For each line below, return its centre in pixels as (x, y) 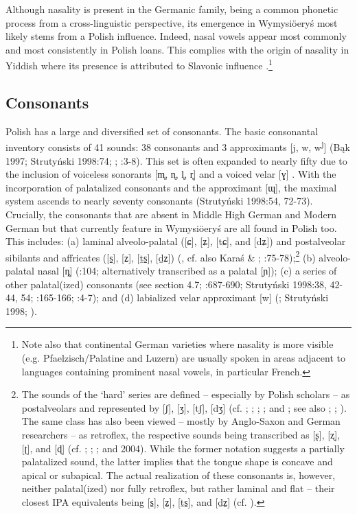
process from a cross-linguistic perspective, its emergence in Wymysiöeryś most (172, 22)
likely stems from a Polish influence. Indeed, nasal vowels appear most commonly (176, 36)
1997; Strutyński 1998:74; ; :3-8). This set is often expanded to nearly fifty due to (176, 160)
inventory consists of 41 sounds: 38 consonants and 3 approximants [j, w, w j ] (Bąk (178, 146)
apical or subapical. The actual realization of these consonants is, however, (178, 475)
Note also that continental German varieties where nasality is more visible (177, 344)
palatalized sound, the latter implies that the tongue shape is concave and (177, 462)
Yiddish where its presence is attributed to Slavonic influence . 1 (139, 65)
